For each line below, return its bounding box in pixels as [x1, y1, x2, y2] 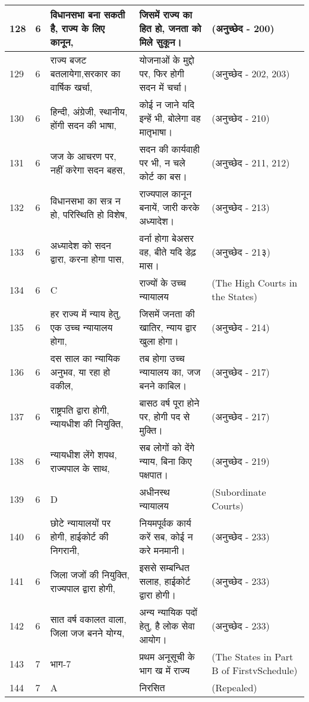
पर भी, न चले [139, 156, 185, 169]
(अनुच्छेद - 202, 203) [212, 67, 290, 80]
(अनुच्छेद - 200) [212, 21, 275, 35]
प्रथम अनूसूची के [139, 650, 195, 663]
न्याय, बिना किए [139, 454, 192, 468]
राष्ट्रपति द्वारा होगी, [50, 402, 109, 417]
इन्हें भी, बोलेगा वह [139, 111, 201, 125]
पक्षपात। [139, 468, 168, 481]
